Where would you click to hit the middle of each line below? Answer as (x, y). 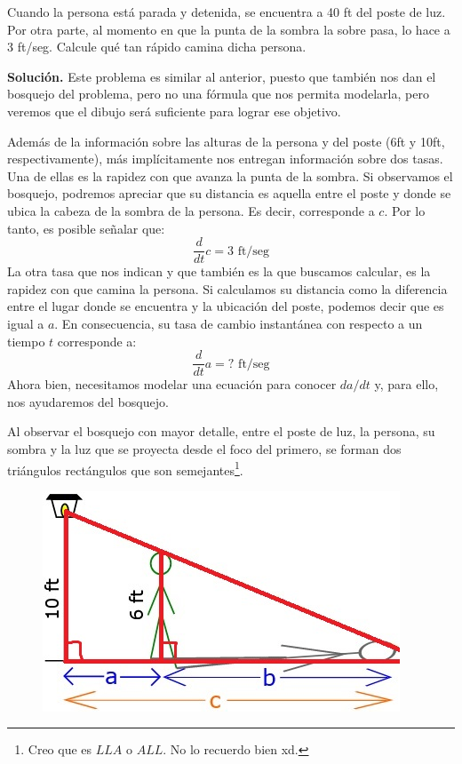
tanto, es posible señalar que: (86, 228)
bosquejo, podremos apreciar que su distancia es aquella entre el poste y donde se (229, 193)
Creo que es (60, 749)
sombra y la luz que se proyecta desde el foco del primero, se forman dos (204, 449)
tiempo (26, 341)
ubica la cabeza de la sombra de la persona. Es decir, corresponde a (191, 210)
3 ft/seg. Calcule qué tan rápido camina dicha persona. (157, 47)
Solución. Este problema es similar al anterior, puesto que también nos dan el (222, 76)
